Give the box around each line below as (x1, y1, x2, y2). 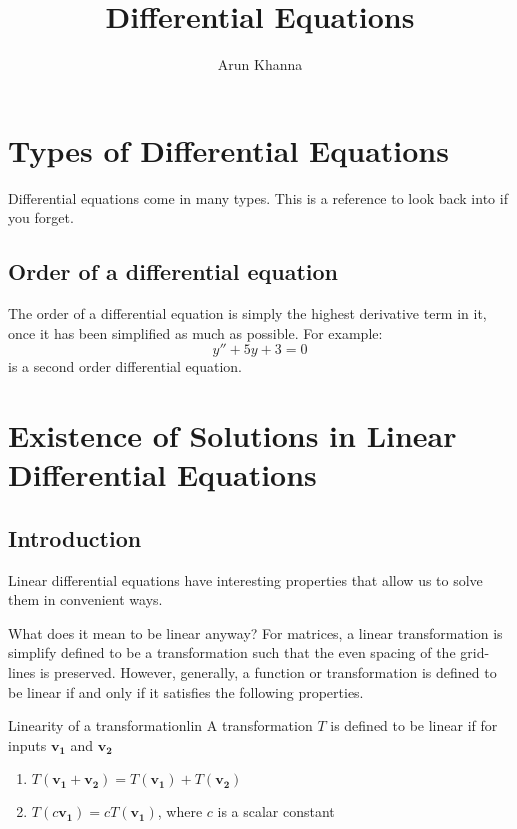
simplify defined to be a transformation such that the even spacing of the (8, 642, 456, 663)
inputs (8, 734, 47, 755)
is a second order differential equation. (8, 356, 242, 377)
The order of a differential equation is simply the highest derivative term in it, (8, 303, 487, 324)
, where (157, 801, 203, 822)
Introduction (8, 522, 142, 553)
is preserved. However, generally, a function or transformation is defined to (39, 661, 497, 682)
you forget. (8, 207, 74, 228)
